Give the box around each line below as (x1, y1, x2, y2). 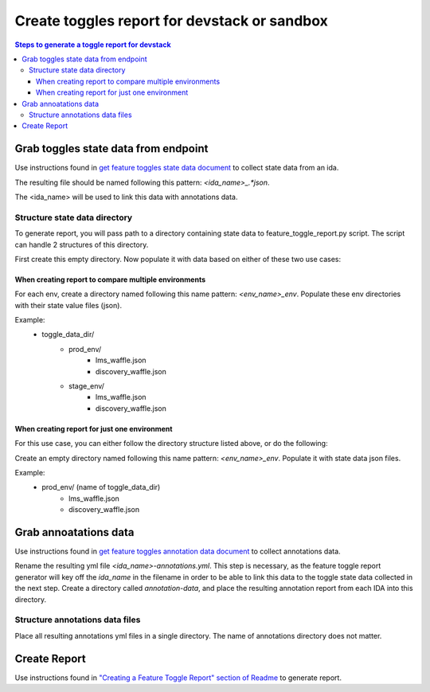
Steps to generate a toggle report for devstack (14, 40, 171, 49)
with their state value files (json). (14, 300, 123, 310)
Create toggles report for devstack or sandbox (14, 12, 328, 29)
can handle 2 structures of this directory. (14, 240, 149, 249)
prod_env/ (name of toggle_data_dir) (41, 483, 161, 492)
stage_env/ (68, 381, 105, 391)
